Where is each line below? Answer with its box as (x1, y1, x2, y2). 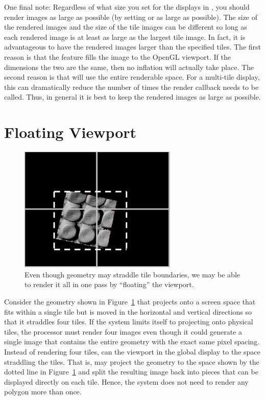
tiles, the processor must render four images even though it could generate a (4, 326, 243, 337)
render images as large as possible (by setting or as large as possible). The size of (4, 11, 258, 22)
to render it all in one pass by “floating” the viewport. (25, 279, 194, 290)
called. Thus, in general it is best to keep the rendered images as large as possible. (4, 91, 261, 102)
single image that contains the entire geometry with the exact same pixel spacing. (4, 336, 260, 347)
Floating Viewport (4, 122, 137, 143)
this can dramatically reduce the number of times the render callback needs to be (4, 81, 259, 92)
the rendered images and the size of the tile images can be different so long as (4, 21, 247, 32)
